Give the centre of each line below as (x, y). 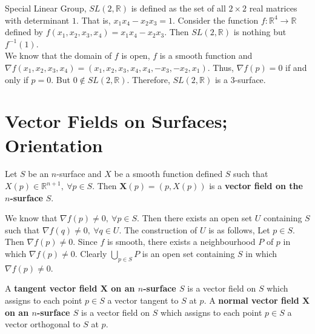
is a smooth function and (206, 55)
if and (296, 67)
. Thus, (220, 67)
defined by (24, 32)
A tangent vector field (51, 288)
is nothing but (260, 32)
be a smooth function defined (168, 174)
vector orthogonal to (43, 324)
